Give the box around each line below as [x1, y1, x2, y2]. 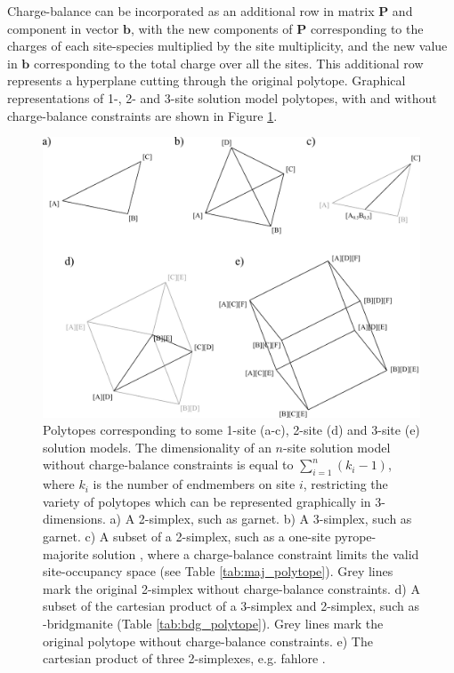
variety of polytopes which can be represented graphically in [43, 492, 371, 510]
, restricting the [303, 475, 388, 493]
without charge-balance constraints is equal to [43, 455, 294, 474]
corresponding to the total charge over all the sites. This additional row [33, 53, 424, 72]
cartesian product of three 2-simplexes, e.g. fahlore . [43, 649, 326, 668]
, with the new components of [130, 19, 293, 37]
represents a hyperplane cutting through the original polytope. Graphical [7, 71, 406, 90]
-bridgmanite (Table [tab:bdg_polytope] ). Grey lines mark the [43, 614, 384, 632]
